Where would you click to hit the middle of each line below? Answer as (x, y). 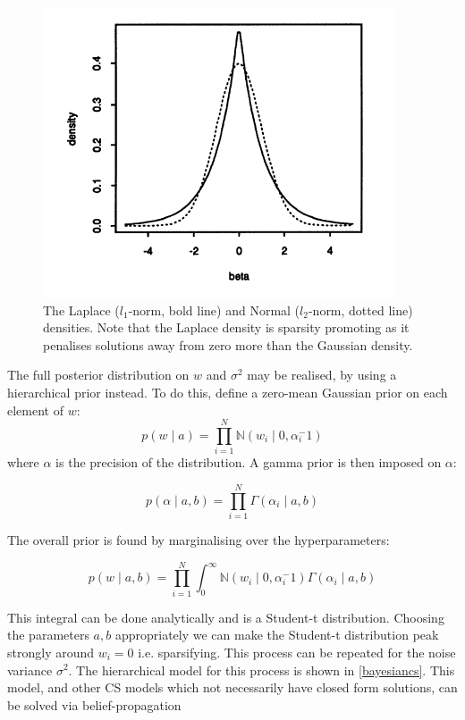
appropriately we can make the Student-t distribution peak (277, 635)
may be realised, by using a (322, 375)
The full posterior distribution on (98, 375)
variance (30, 670)
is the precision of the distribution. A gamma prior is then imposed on (249, 462)
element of (35, 410)
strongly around (51, 652)
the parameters (48, 635)
